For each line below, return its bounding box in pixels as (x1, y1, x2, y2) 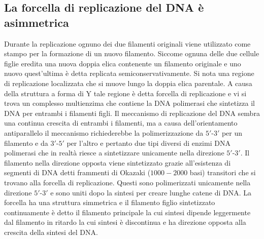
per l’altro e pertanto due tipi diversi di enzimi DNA (67, 137, 230, 148)
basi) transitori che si (189, 167, 256, 178)
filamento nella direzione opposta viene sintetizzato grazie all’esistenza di (4, 157, 231, 168)
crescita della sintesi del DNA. (4, 226, 98, 237)
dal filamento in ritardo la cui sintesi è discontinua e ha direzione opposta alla (4, 217, 246, 227)
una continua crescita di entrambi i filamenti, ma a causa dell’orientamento (4, 117, 238, 128)
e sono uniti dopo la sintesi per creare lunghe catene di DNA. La (50, 187, 252, 197)
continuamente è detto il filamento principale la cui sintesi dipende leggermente (4, 207, 251, 217)
